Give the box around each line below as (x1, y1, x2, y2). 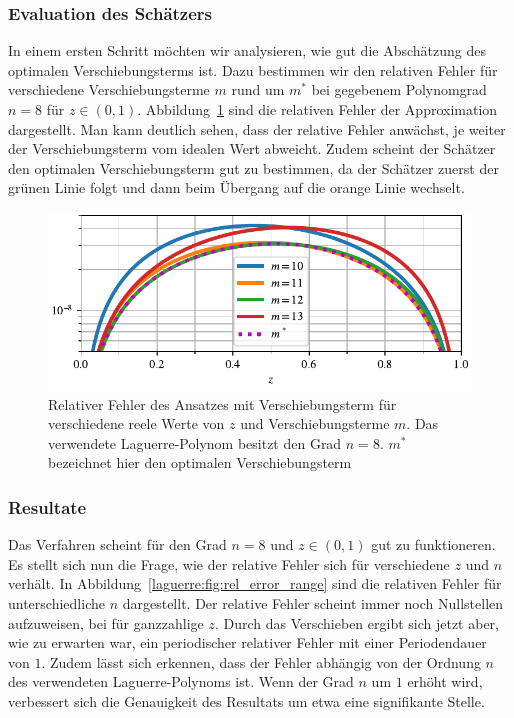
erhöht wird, (407, 671, 483, 692)
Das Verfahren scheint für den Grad (8, 534, 227, 555)
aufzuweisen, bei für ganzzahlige (8, 612, 204, 633)
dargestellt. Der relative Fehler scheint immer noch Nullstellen (122, 593, 504, 614)
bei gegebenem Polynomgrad (311, 79, 487, 100)
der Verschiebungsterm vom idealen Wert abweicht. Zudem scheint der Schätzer (8, 138, 496, 159)
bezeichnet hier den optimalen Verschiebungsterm (48, 452, 352, 473)
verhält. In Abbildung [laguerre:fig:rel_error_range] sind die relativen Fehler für (8, 573, 502, 594)
